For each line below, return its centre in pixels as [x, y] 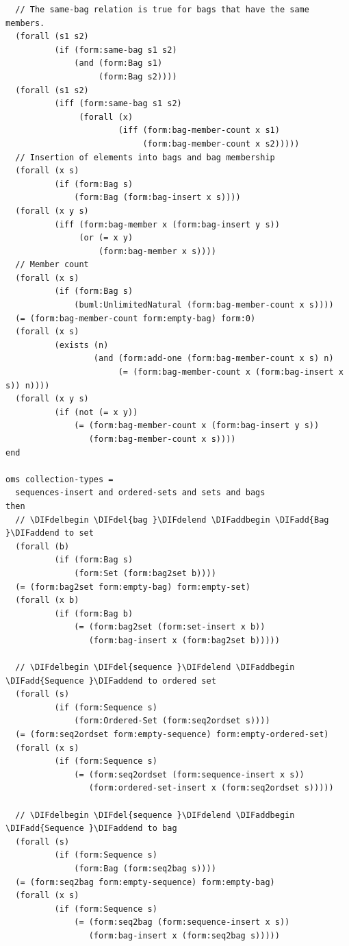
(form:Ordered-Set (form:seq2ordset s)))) [172, 721]
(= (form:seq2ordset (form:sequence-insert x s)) [189, 774]
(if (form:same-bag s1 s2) [116, 50]
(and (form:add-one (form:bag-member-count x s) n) [214, 359]
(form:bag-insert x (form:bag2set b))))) [184, 640]
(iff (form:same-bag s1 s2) [118, 104]
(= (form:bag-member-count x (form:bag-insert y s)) [197, 426]
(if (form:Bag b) [94, 613]
